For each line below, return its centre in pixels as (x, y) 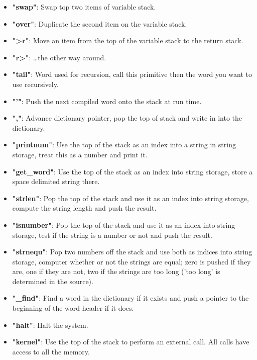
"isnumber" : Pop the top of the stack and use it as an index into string (124, 224)
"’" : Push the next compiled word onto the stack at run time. (107, 101)
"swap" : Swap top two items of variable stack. (84, 7)
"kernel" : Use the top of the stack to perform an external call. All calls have (131, 342)
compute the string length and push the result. (84, 208)
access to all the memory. (51, 351)
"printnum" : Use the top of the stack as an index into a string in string (124, 145)
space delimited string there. (56, 181)
